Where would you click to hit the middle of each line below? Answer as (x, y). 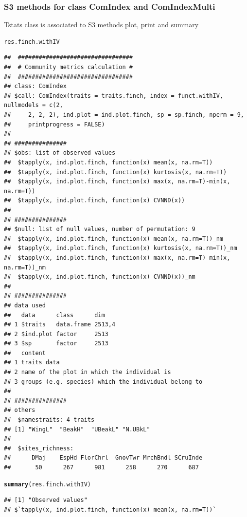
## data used (25, 305)
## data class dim (54, 315)
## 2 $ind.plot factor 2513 (56, 334)
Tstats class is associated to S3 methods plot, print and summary (101, 25)
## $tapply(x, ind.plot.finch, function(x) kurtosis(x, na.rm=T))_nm (121, 248)
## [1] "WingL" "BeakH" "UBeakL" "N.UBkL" (77, 429)
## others (20, 410)
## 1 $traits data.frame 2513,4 (60, 325)
